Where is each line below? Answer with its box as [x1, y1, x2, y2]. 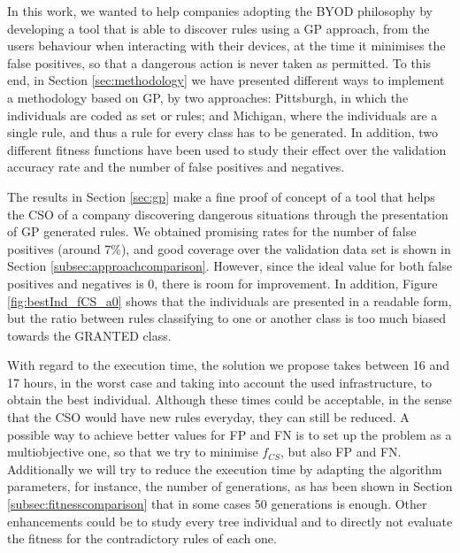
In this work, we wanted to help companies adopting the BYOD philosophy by [7, 2, 433, 19]
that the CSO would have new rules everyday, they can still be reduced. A [7, 408, 410, 426]
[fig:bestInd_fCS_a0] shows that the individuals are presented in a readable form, [7, 291, 452, 310]
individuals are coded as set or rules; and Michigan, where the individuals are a [7, 105, 438, 124]
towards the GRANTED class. [7, 326, 172, 344]
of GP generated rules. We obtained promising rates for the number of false [7, 222, 417, 241]
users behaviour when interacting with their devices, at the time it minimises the [7, 36, 446, 55]
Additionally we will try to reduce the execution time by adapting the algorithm [7, 459, 442, 478]
